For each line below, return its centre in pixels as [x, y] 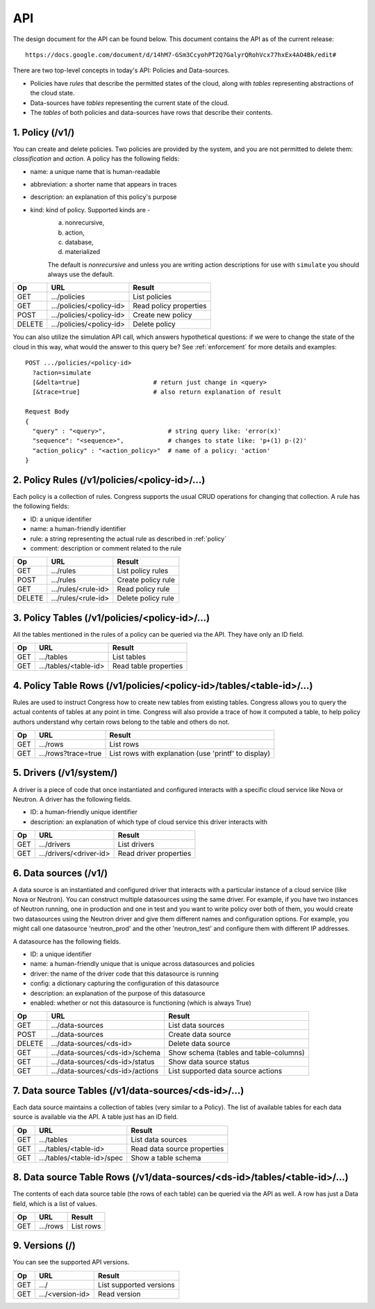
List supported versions [136, 1285]
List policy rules [143, 571]
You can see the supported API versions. [71, 1262]
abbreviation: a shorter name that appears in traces [103, 184]
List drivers [136, 844]
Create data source [200, 1035]
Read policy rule [143, 589]
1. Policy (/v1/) [44, 132]
